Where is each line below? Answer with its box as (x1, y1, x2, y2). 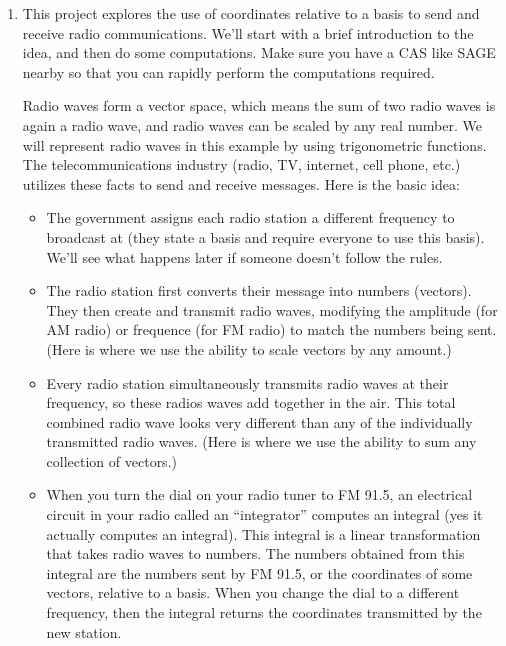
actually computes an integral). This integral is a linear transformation (46, 523, 481, 544)
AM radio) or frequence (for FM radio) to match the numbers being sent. (46, 319, 497, 340)
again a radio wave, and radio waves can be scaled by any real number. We (22, 114, 482, 135)
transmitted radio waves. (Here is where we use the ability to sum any (46, 431, 477, 452)
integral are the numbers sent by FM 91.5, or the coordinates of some (46, 562, 473, 583)
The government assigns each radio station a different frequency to (46, 207, 455, 228)
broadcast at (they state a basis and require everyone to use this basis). (46, 226, 485, 247)
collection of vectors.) (46, 450, 177, 471)
